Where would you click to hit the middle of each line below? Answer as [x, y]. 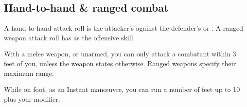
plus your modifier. [32, 98]
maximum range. [29, 73]
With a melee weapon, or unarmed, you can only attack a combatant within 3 [120, 54]
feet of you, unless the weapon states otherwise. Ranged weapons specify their [120, 63]
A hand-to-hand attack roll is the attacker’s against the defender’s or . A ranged [124, 28]
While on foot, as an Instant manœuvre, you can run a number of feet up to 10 [122, 89]
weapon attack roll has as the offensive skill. [70, 37]
